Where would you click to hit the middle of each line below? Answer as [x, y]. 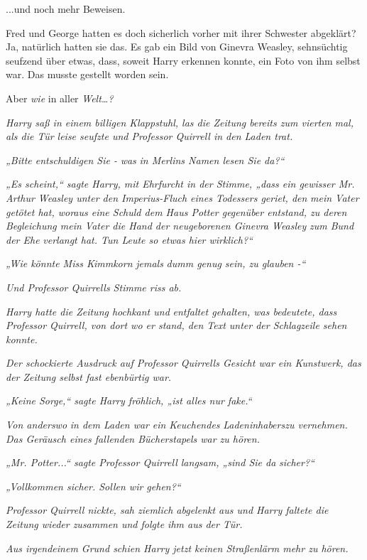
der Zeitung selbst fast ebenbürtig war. [89, 376]
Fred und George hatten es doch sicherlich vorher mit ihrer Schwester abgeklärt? [181, 32]
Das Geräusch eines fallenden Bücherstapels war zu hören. [133, 438]
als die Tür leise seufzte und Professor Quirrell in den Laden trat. [149, 136]
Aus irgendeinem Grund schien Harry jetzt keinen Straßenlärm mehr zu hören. [177, 548]
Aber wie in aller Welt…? [60, 98]
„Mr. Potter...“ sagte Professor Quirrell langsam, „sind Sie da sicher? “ [160, 462]
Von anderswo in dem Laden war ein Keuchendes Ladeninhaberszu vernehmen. [177, 425]
